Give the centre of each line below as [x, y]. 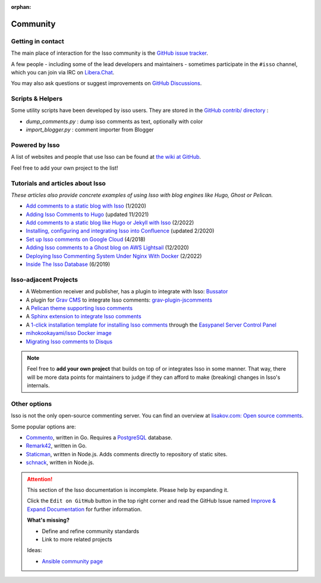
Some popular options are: [44, 427]
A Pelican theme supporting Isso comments [79, 308]
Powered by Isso [35, 145]
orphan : [21, 7]
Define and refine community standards [91, 531]
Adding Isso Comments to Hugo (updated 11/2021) [87, 214]
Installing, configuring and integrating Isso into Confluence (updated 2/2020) [120, 231]
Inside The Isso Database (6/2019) [68, 264]
